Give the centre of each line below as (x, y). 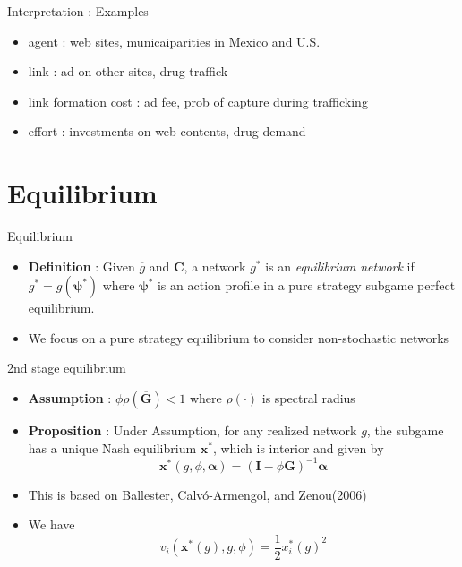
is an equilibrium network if (340, 266)
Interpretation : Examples (78, 11)
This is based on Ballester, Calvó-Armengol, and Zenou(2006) (197, 494)
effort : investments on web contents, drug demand (167, 131)
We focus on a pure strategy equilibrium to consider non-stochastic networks (239, 337)
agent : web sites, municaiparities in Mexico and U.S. (174, 41)
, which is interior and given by (298, 447)
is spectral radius (308, 398)
